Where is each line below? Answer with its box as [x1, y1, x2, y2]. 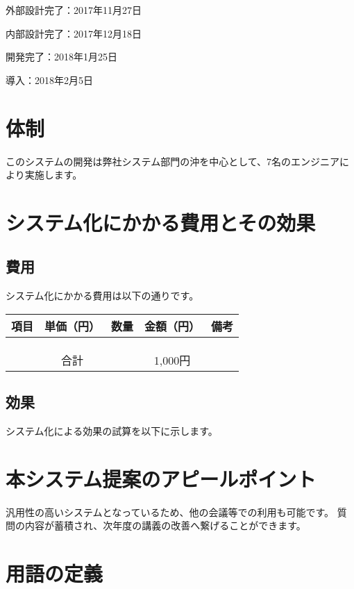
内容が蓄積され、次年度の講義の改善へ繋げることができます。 [24, 518, 306, 533]
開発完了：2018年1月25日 [6, 49, 117, 64]
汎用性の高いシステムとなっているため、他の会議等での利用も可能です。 [6, 504, 335, 519]
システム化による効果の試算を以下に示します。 [6, 424, 218, 438]
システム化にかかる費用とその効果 [6, 208, 316, 236]
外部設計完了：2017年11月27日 [6, 3, 142, 17]
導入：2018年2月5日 [6, 72, 93, 87]
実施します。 [24, 167, 83, 182]
